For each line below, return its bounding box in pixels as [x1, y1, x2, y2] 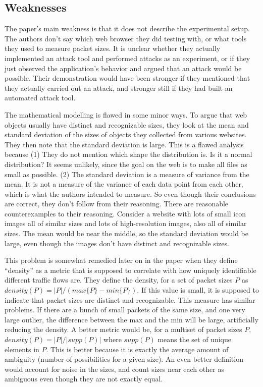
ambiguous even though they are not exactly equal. [5, 373, 163, 384]
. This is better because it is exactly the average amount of [46, 344, 229, 354]
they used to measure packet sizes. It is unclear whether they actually [5, 43, 221, 53]
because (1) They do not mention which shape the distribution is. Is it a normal [5, 149, 252, 159]
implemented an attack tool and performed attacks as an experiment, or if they [5, 52, 250, 63]
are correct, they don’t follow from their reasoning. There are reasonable [5, 198, 229, 209]
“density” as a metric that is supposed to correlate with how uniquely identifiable [5, 264, 256, 275]
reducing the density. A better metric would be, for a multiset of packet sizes [5, 324, 242, 335]
